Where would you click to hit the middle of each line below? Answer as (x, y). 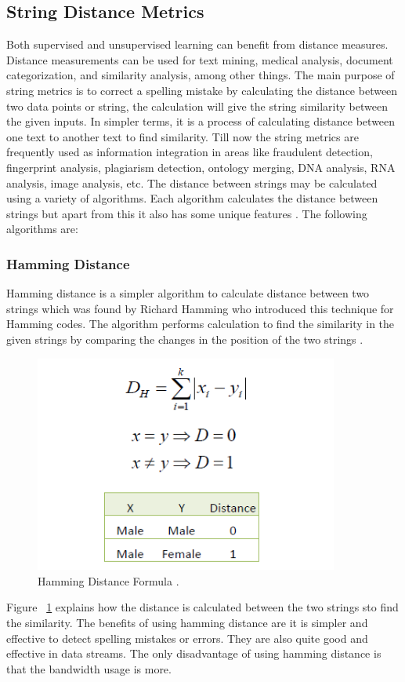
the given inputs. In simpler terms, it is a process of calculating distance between (201, 121)
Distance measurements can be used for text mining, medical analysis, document (200, 59)
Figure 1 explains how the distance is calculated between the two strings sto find (202, 607)
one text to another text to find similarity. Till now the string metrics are (183, 136)
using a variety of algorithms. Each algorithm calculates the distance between (192, 198)
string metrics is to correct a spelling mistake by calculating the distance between (202, 90)
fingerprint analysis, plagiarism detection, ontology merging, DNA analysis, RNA (201, 167)
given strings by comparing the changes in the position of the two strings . (185, 339)
